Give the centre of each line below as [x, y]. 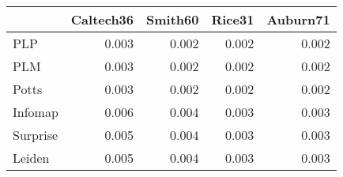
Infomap [36, 112]
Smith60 [173, 19]
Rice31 [233, 19]
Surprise [36, 135]
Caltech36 [102, 19]
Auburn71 [298, 19]
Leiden [31, 158]
